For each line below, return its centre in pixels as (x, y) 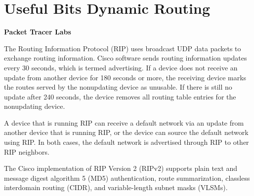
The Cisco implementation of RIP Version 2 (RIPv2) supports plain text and (121, 168)
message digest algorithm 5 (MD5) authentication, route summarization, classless (127, 178)
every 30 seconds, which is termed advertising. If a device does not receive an (121, 67)
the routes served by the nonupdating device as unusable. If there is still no (118, 87)
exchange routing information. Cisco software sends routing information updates (126, 58)
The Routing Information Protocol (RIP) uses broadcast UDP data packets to (123, 48)
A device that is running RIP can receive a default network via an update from (124, 122)
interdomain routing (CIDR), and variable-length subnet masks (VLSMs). (116, 187)
